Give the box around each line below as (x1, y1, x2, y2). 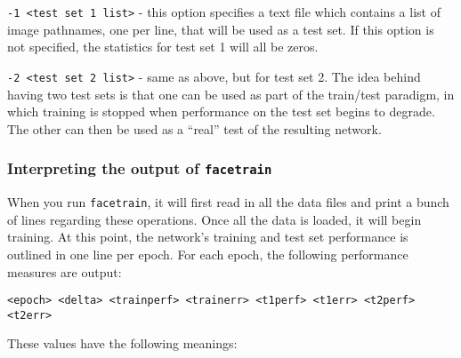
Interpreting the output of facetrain (7, 157, 272, 179)
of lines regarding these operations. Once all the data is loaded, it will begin (7, 210, 422, 228)
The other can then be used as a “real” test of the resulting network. (7, 119, 382, 138)
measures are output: (7, 262, 122, 281)
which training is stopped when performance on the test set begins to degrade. (7, 102, 435, 121)
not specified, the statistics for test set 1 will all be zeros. (7, 37, 319, 56)
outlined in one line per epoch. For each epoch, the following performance (7, 244, 408, 263)
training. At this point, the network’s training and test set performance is (7, 227, 408, 246)
